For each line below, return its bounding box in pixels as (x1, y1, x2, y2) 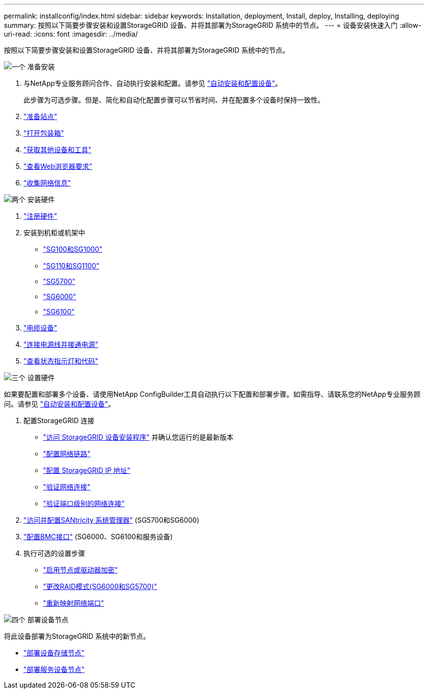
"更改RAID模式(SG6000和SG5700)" (43, 582, 157, 591)
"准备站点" (23, 112, 58, 121)
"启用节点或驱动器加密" (43, 566, 118, 574)
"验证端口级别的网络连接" (43, 499, 125, 508)
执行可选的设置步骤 (23, 549, 85, 557)
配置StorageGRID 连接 (23, 416, 94, 425)
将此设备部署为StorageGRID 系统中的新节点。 (4, 632, 150, 640)
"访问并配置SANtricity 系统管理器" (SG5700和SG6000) (23, 516, 199, 524)
